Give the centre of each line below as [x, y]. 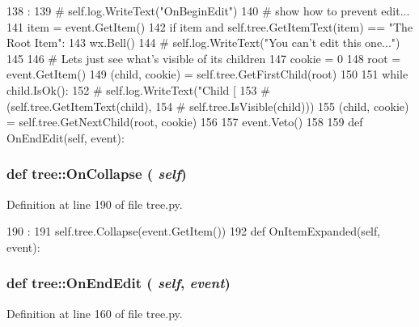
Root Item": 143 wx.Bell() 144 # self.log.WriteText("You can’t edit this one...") [203, 42]
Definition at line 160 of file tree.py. [95, 313]
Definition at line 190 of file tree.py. [95, 204]
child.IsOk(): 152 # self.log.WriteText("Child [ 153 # [138, 89]
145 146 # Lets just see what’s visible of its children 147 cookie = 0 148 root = [204, 58]
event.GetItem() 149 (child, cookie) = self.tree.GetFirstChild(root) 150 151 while [207, 74]
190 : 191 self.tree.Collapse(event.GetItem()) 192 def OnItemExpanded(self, [194, 231]
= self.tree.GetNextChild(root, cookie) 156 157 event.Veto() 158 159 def [185, 122]
